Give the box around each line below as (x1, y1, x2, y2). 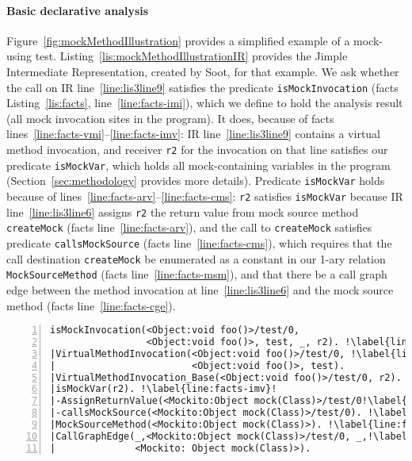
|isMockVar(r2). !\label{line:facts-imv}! (50, 383, 277, 395)
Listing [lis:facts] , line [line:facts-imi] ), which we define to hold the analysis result (6, 94, 403, 111)
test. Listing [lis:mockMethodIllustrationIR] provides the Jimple (35, 48, 348, 64)
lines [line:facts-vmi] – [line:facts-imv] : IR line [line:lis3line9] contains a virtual (6, 125, 381, 142)
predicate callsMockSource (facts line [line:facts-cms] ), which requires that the (6, 234, 392, 251)
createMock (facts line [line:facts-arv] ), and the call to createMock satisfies (6, 219, 372, 236)
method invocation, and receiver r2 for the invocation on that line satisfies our (6, 141, 388, 158)
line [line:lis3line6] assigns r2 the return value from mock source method (6, 203, 359, 220)
